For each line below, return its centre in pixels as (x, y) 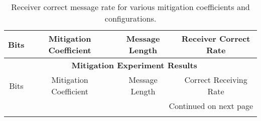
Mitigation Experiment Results (134, 65)
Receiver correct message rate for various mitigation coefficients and (130, 7)
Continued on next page (211, 106)
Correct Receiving (216, 80)
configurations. (130, 18)
